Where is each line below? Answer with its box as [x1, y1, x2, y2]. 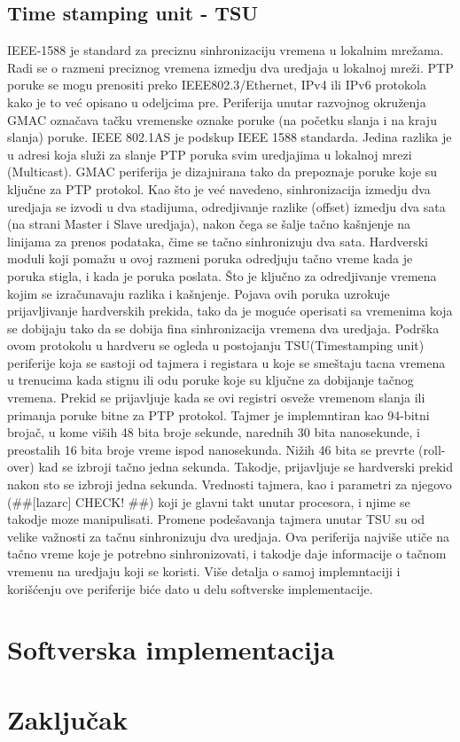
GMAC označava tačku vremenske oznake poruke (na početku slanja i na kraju [7, 110, 437, 129]
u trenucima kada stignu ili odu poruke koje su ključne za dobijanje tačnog [7, 371, 414, 389]
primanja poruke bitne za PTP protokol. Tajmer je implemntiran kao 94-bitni [7, 405, 430, 424]
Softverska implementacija [7, 631, 335, 668]
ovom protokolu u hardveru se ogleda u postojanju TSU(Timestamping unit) [7, 336, 425, 355]
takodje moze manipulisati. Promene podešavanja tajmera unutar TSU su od [7, 510, 425, 528]
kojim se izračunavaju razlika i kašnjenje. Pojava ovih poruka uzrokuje [7, 284, 390, 302]
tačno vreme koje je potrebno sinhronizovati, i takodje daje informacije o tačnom [7, 544, 447, 563]
